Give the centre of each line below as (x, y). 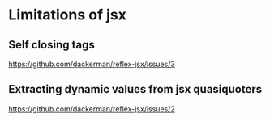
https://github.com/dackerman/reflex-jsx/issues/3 (92, 64)
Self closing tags (51, 45)
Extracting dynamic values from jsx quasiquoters (135, 89)
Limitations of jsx (68, 15)
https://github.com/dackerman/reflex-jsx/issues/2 (92, 109)
